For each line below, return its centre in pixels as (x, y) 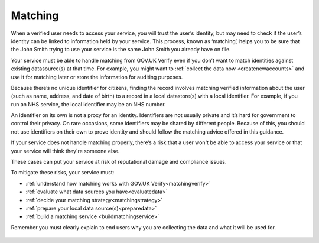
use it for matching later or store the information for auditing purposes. (97, 77)
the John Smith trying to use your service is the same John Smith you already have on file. (121, 50)
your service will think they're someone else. (65, 151)
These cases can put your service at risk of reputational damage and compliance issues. (119, 162)
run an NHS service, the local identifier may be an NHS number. (88, 104)
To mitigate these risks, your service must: (63, 173)
